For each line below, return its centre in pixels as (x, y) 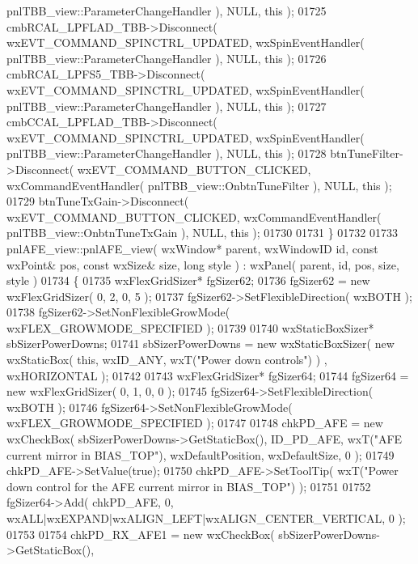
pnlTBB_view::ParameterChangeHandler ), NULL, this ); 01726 (167, 58)
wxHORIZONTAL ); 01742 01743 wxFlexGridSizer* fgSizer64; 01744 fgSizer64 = (208, 375)
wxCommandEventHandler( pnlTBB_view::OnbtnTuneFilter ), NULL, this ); (199, 185)
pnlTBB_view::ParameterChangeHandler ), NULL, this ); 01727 (167, 106)
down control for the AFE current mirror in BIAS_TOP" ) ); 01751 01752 (189, 486)
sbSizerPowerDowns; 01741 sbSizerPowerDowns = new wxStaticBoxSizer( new (201, 343)
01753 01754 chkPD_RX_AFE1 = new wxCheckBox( (141, 534)
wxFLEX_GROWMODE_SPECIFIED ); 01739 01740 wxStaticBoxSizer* (190, 327)
